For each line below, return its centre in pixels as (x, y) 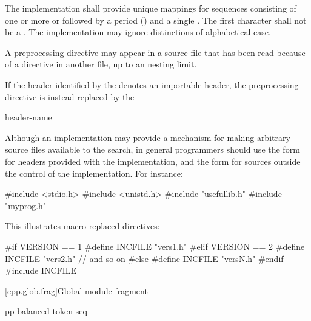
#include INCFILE (41, 270)
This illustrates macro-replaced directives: (82, 226)
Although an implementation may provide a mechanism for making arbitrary (148, 137)
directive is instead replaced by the (70, 96)
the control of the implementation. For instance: (94, 173)
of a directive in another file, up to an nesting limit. (101, 64)
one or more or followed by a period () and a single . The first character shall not (156, 20)
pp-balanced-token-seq (46, 311)
